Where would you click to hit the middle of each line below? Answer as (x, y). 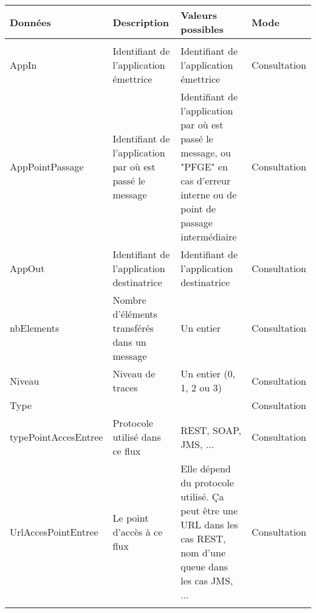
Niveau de (134, 373)
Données (30, 22)
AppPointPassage (47, 166)
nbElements (35, 328)
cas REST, (203, 538)
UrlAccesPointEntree (54, 531)
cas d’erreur (206, 180)
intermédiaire (209, 236)
